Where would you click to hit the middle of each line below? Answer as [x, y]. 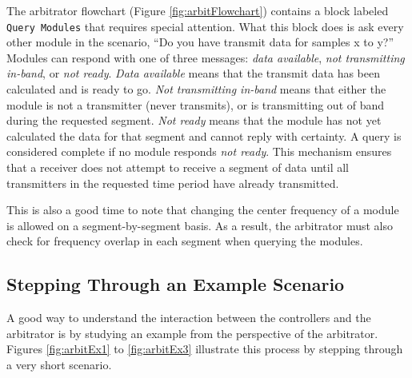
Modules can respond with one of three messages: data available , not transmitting [206, 57]
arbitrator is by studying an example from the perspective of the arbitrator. [192, 333]
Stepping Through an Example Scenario [176, 284]
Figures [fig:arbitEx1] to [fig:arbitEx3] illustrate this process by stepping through [205, 349]
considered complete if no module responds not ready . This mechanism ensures [199, 151]
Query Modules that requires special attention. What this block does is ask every [205, 26]
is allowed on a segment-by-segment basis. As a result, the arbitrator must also [200, 225]
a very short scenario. [59, 364]
